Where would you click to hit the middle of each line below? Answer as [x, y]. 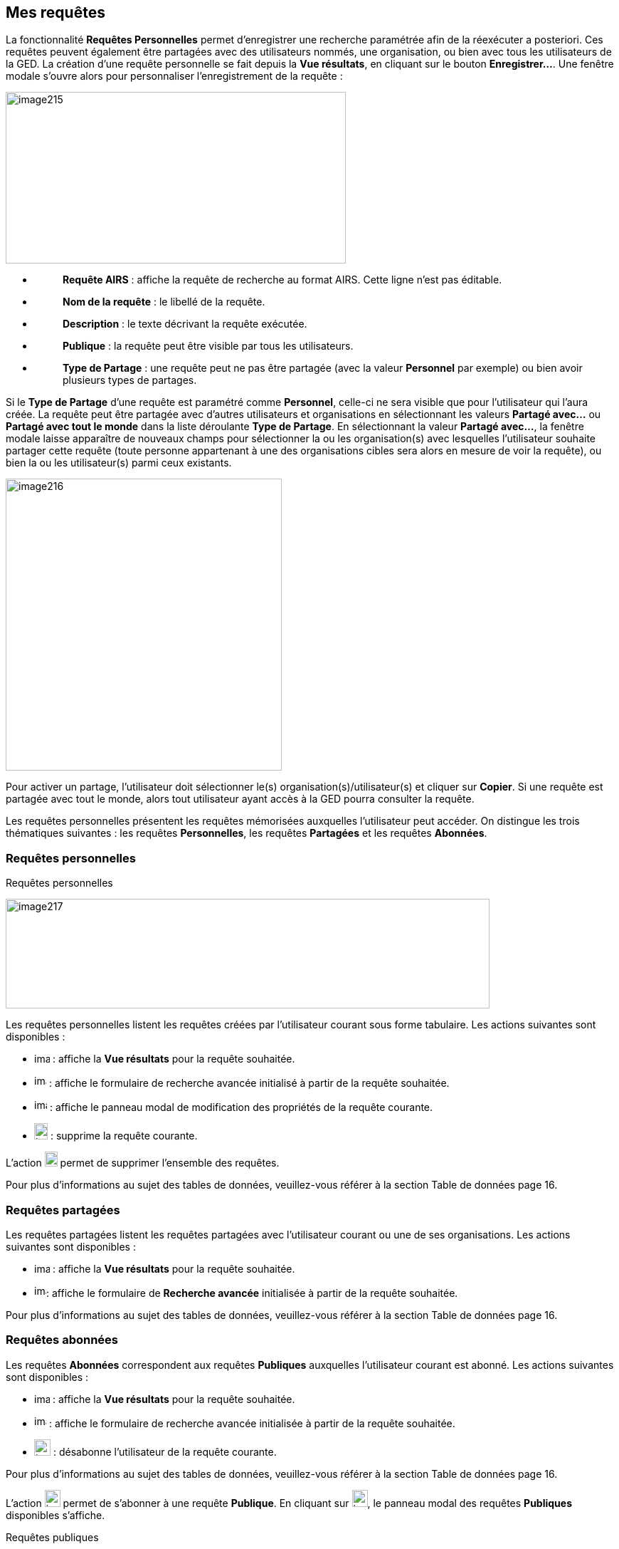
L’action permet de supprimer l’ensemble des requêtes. [143, 1163]
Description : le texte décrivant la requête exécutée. [185, 324]
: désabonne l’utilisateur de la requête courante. [165, 1451]
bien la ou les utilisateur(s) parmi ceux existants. [119, 463]
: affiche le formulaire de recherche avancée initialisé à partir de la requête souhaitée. [249, 1083]
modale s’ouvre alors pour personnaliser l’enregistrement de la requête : [174, 76]
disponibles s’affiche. [55, 1515]
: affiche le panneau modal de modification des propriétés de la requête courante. [241, 1107]
